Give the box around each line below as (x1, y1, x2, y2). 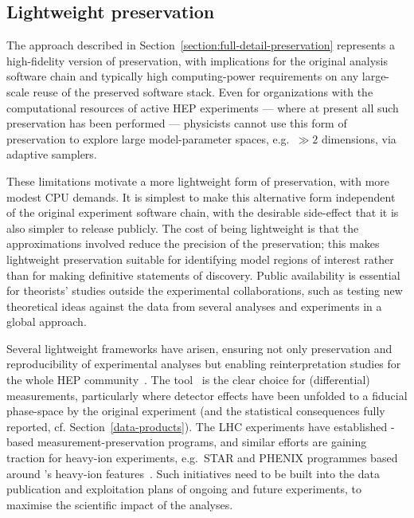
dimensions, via (321, 130, 396, 147)
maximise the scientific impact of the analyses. (6, 496, 233, 512)
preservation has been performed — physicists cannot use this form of (6, 115, 347, 131)
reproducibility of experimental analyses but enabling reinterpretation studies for (6, 355, 401, 372)
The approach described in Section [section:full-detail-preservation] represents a (6, 37, 395, 53)
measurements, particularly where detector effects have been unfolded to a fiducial (6, 387, 408, 403)
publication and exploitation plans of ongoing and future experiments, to (6, 481, 361, 497)
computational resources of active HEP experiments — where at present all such (6, 99, 399, 116)
